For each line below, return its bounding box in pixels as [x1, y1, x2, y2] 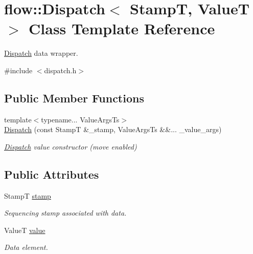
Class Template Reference [29, 18, 215, 39]
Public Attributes [4, 166, 99, 182]
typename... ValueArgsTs [41, 114, 120, 124]
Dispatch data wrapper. [4, 48, 78, 58]
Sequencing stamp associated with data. [4, 207, 127, 218]
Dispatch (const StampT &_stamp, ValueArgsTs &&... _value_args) [4, 124, 222, 135]
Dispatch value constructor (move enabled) [4, 141, 137, 152]
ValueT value [4, 224, 45, 235]
